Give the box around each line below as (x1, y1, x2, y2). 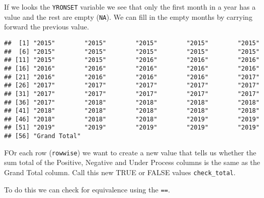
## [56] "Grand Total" (4, 133, 81, 140)
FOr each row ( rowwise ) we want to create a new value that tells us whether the (4, 147, 256, 157)
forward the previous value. (4, 21, 89, 32)
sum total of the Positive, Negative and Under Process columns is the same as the (4, 157, 260, 168)
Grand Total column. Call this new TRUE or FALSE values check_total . (4, 167, 236, 178)
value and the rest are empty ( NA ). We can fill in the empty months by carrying (4, 11, 253, 22)
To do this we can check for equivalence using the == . (4, 184, 170, 194)
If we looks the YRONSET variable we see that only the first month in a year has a (4, 2, 256, 12)
